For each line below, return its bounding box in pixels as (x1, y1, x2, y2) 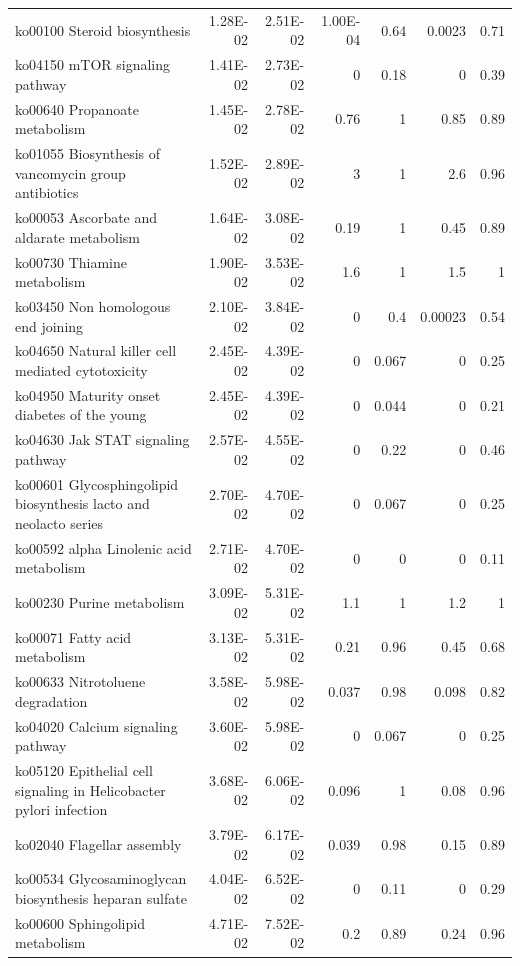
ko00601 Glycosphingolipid (15, 473, 179, 494)
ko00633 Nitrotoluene (15, 671, 146, 692)
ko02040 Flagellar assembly (15, 833, 182, 854)
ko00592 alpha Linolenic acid (15, 537, 192, 558)
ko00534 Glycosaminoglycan (15, 868, 187, 889)
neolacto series (15, 512, 104, 533)
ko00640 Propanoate (15, 98, 139, 119)
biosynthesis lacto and (15, 493, 150, 514)
